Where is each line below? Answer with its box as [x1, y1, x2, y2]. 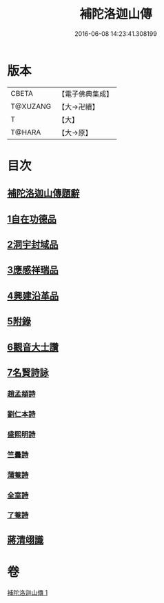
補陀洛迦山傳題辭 [7, 188, 80, 199]
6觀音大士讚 [7, 341, 59, 353]
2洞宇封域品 [7, 239, 59, 250]
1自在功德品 [7, 213, 57, 225]
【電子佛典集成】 [57, 89, 114, 99]
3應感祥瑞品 [7, 264, 59, 276]
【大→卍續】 [57, 101, 99, 111]
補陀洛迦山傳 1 [7, 588, 48, 597]
